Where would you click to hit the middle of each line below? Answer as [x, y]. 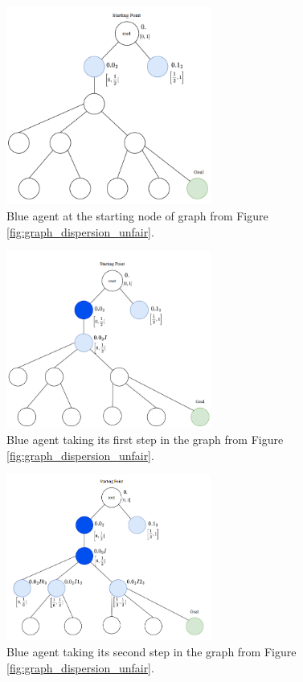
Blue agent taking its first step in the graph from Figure [145, 440]
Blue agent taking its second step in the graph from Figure [151, 651]
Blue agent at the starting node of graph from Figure [137, 215]
